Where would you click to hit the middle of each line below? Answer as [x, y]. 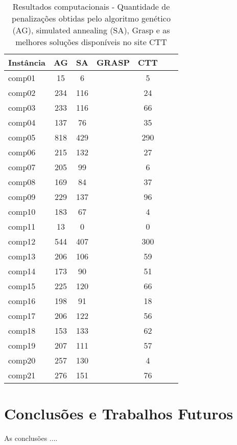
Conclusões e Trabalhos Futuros [119, 413]
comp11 [22, 226]
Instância [27, 62]
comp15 [22, 286]
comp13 [22, 256]
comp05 [22, 137]
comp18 [22, 330]
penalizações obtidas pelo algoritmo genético [91, 18]
